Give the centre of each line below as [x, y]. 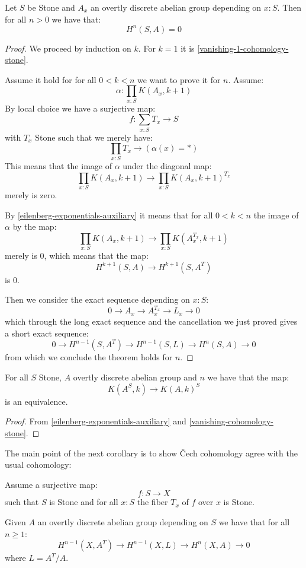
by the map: [35, 226]
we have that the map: [248, 377]
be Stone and [51, 7]
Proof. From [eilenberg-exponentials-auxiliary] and [96, 421]
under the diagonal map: [167, 165]
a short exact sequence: [47, 333]
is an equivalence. [36, 401]
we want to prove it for [179, 79]
